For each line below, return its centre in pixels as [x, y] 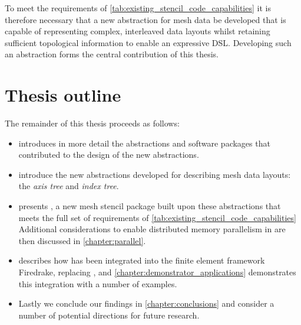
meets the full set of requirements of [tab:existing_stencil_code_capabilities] [157, 217]
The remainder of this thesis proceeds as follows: [92, 123]
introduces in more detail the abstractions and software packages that [144, 143]
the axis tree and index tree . [69, 186]
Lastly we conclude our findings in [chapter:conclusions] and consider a [146, 303]
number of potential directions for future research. [109, 315]
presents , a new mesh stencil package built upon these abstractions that [150, 206]
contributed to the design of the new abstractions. [109, 155]
